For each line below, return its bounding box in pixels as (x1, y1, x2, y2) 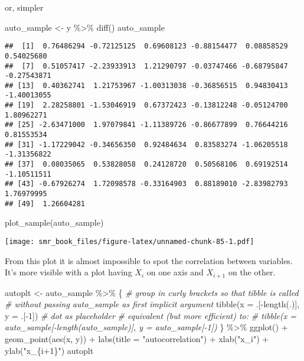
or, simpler (5, 1, 44, 13)
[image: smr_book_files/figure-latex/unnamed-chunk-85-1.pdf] (5, 237, 254, 246)
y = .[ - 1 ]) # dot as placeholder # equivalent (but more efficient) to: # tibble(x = (5, 309, 297, 321)
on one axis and (146, 266, 204, 278)
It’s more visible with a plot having (5, 266, 132, 278)
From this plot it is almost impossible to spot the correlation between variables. (5, 254, 293, 266)
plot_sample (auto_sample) (5, 216, 104, 229)
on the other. (228, 266, 276, 278)
